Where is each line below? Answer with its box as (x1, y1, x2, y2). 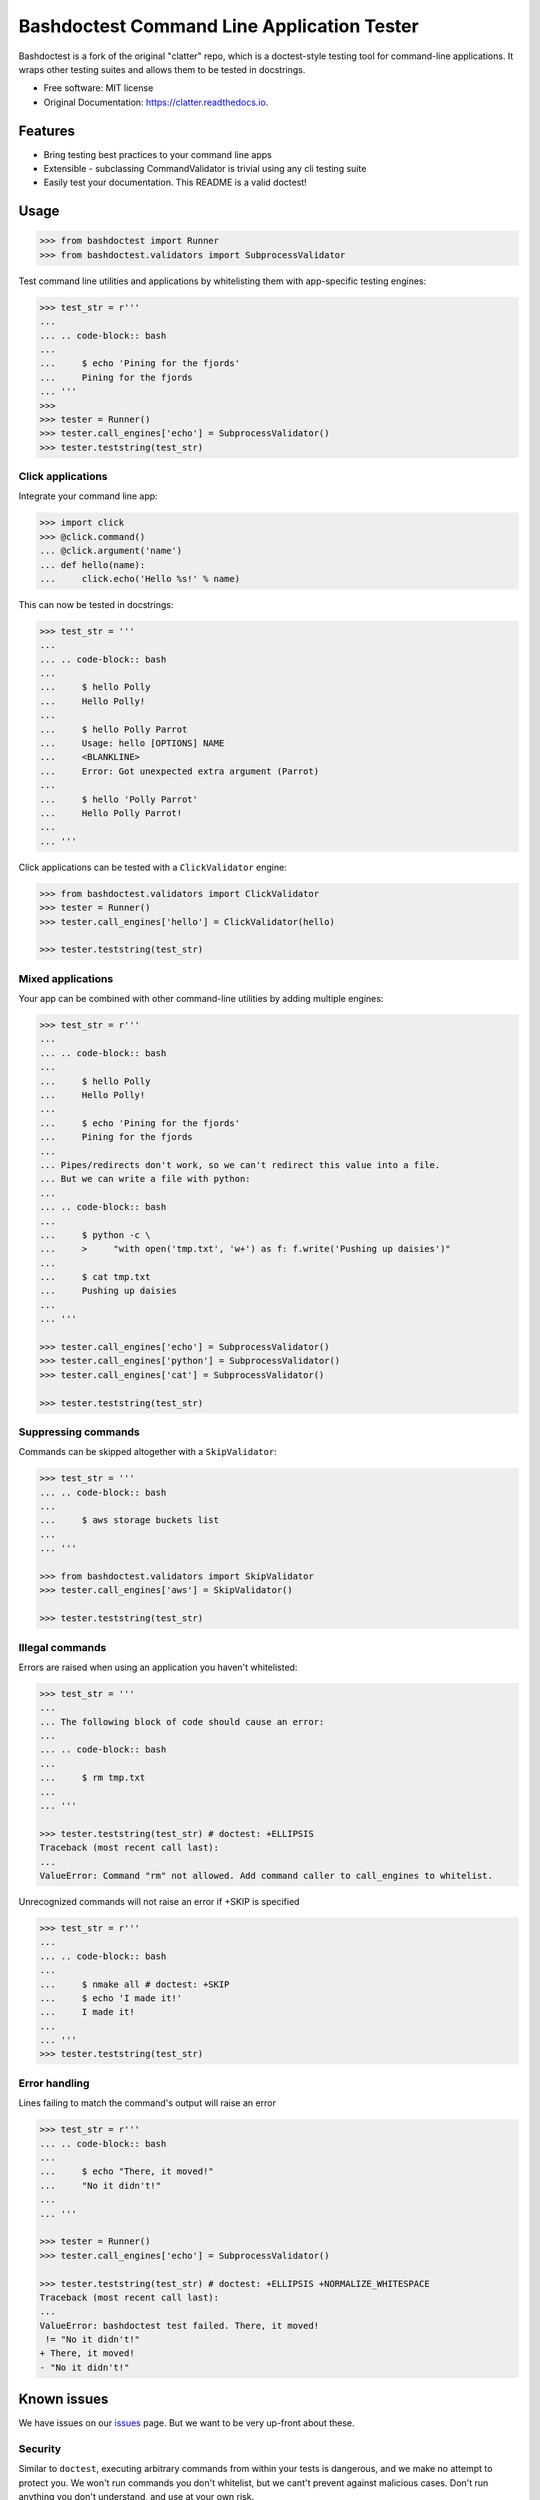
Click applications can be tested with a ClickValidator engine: (18, 861, 287, 873)
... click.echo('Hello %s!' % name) (39, 573, 240, 584)
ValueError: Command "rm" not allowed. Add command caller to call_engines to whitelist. (39, 1870, 494, 1881)
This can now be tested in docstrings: (18, 598, 174, 610)
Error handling (18, 2076, 90, 2090)
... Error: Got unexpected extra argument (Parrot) (39, 765, 320, 777)
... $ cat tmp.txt (39, 1271, 151, 1283)
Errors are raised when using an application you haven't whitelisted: (18, 1661, 298, 1673)
